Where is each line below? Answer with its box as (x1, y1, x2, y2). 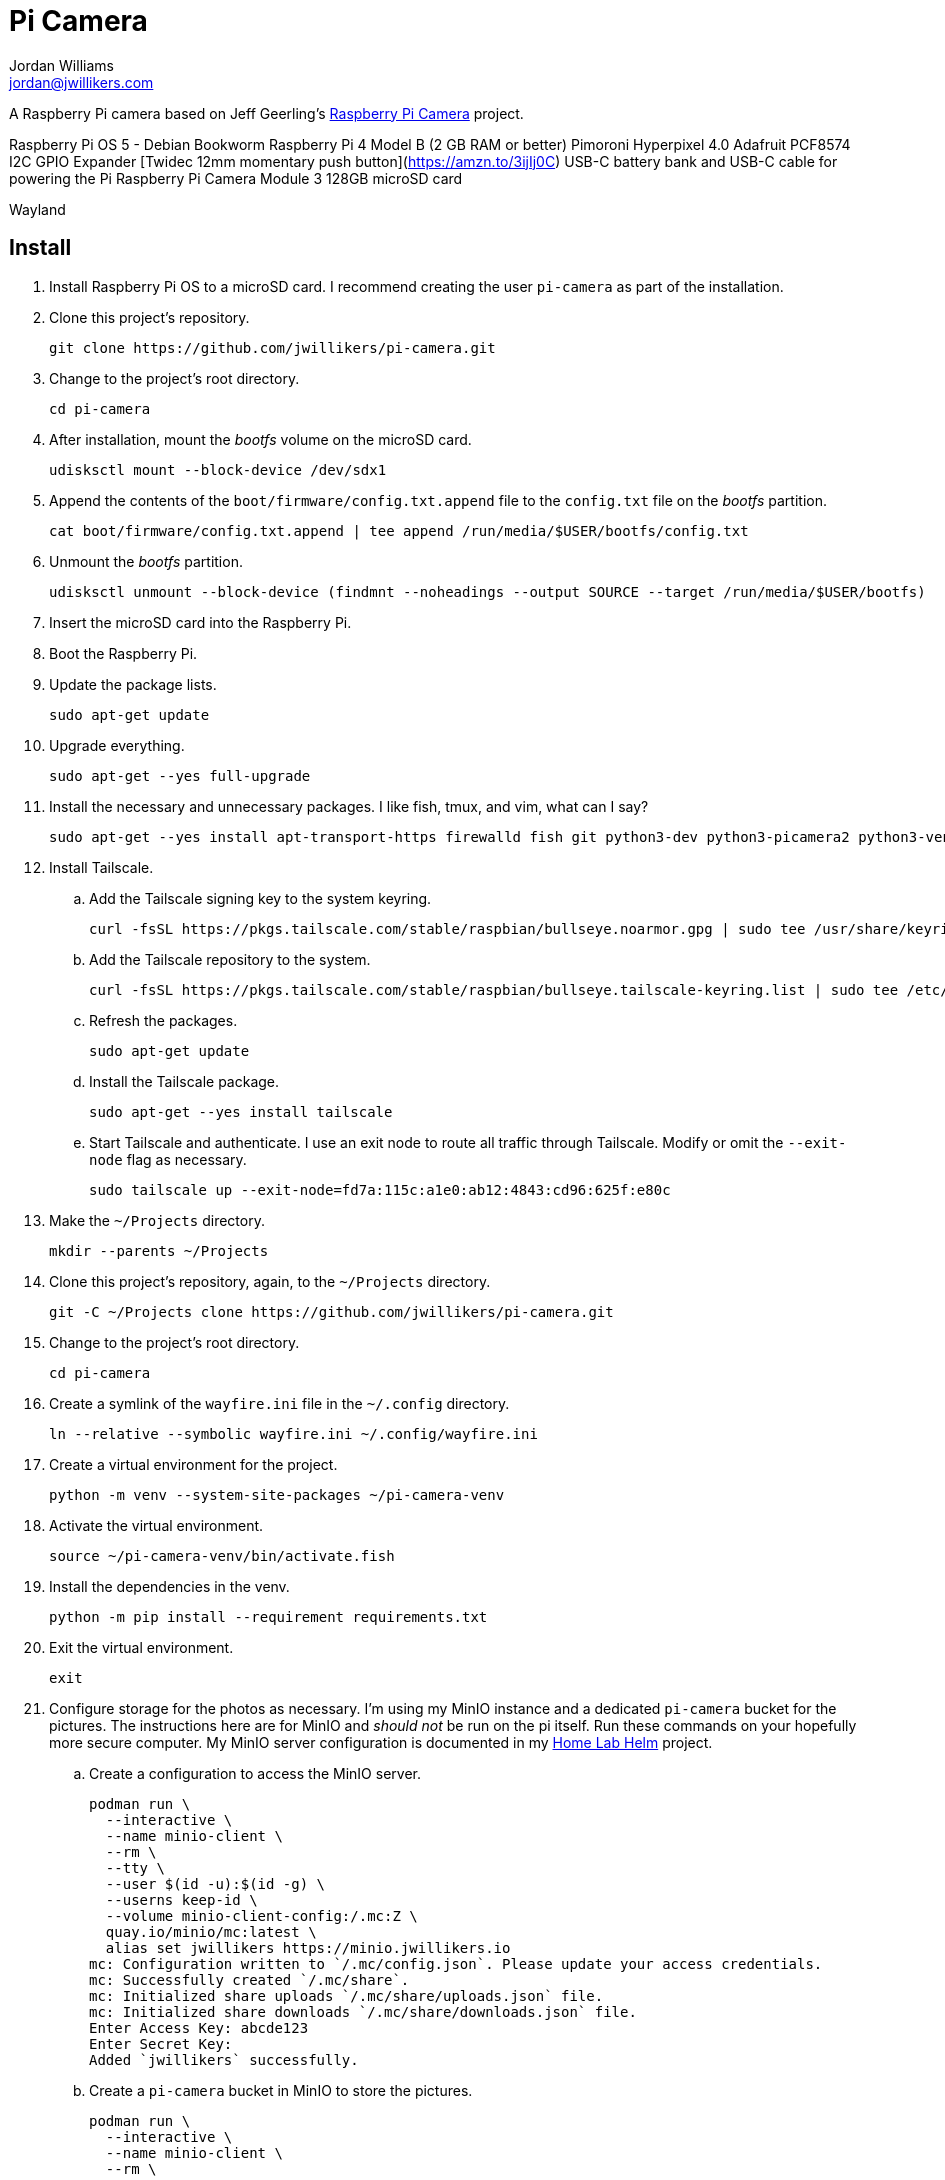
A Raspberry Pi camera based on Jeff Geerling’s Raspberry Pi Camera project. (9, 104, 524, 122)
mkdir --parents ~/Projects (49, 1242, 269, 1259)
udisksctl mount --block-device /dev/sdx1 (49, 461, 387, 478)
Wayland (9, 200, 66, 218)
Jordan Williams (9, 56, 114, 74)
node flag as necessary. (89, 1150, 247, 1168)
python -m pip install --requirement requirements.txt (49, 1608, 488, 1625)
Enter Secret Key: (89, 2035, 233, 2052)
